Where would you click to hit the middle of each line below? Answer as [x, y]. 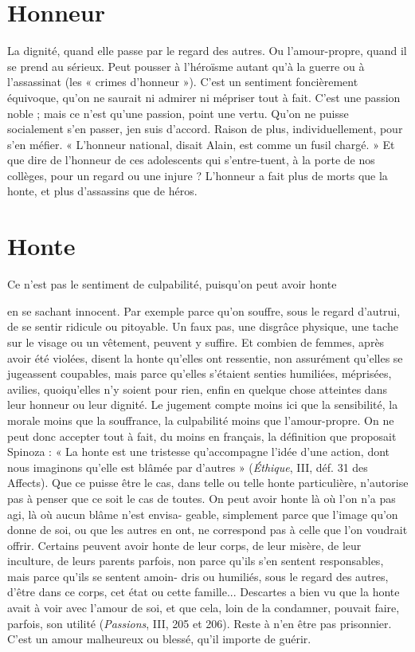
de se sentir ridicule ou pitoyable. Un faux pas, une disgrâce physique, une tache [203, 326]
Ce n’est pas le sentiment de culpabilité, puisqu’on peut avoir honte [172, 284]
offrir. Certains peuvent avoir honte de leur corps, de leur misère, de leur [184, 545]
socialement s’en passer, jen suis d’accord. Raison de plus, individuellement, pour [205, 129]
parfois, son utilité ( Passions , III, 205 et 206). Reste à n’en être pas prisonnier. [200, 623]
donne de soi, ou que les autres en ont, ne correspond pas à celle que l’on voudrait [207, 530]
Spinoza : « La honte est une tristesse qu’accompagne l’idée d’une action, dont [199, 452]
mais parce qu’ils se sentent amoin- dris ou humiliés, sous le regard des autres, [198, 576]
